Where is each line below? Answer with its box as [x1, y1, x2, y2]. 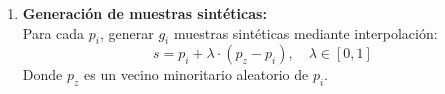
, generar [99, 22, 154, 43]
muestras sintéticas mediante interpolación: [173, 22, 438, 43]
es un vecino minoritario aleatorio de [84, 64, 309, 85]
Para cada [22, 22, 85, 43]
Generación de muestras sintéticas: [22, 3, 267, 23]
